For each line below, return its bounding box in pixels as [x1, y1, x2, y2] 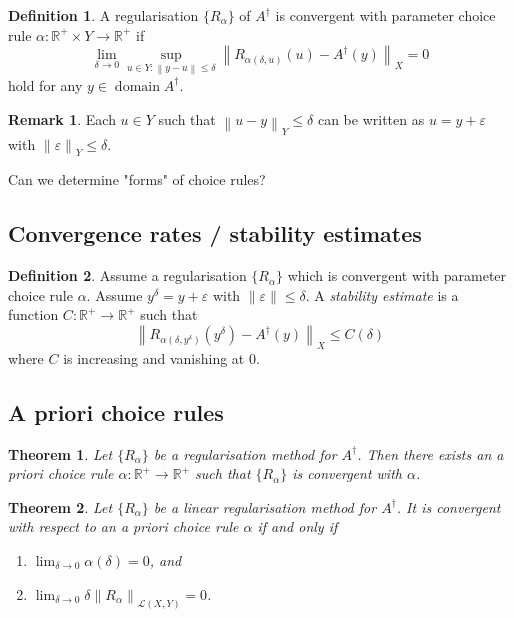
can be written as [317, 108, 425, 129]
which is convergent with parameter [287, 265, 507, 286]
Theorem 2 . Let [8, 496, 113, 517]
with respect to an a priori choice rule [8, 516, 239, 537]
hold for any [8, 74, 83, 95]
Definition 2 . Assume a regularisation [8, 265, 247, 286]
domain [114, 79, 160, 94]
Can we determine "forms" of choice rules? [8, 169, 266, 190]
